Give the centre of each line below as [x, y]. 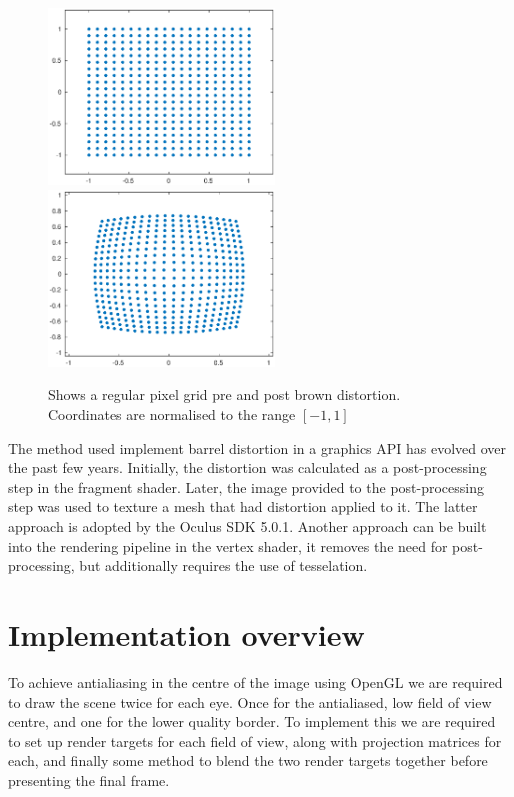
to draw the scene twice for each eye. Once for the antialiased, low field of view [250, 701]
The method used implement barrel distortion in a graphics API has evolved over [257, 447]
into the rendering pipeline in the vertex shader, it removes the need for [228, 545]
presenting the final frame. [89, 779]
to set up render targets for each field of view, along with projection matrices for [255, 740]
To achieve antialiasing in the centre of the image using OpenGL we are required [255, 681]
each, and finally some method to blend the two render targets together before [248, 760]
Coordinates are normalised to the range [172, 414]
